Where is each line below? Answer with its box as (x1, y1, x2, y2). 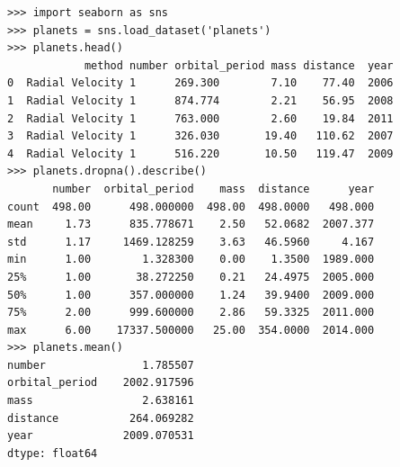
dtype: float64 (7, 446, 98, 460)
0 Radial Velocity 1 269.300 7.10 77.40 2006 (7, 76, 394, 90)
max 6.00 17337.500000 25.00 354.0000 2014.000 (7, 323, 375, 337)
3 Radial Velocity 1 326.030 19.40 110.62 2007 (7, 130, 394, 143)
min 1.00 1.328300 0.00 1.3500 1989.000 (7, 253, 375, 266)
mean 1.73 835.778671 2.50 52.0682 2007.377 (7, 218, 375, 231)
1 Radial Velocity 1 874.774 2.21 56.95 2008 (7, 94, 394, 107)
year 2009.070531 (7, 429, 194, 443)
